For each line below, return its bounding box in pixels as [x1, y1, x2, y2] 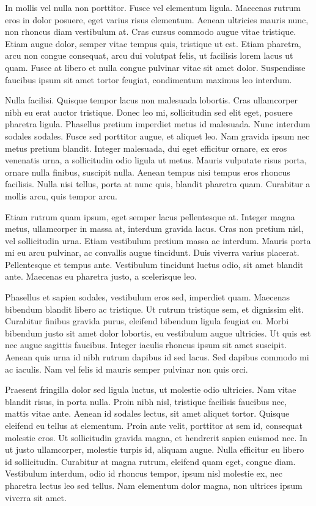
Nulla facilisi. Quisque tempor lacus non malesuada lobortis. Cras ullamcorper [5, 94, 298, 106]
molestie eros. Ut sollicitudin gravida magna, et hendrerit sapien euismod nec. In [5, 431, 307, 444]
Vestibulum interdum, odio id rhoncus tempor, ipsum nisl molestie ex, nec [5, 467, 282, 480]
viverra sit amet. [5, 491, 67, 504]
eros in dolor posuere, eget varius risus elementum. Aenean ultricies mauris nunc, [5, 13, 309, 26]
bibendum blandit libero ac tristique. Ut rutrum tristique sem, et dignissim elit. [5, 302, 304, 315]
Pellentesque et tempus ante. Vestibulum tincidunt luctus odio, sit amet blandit [5, 258, 304, 270]
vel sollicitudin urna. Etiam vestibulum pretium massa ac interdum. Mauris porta [5, 234, 311, 247]
